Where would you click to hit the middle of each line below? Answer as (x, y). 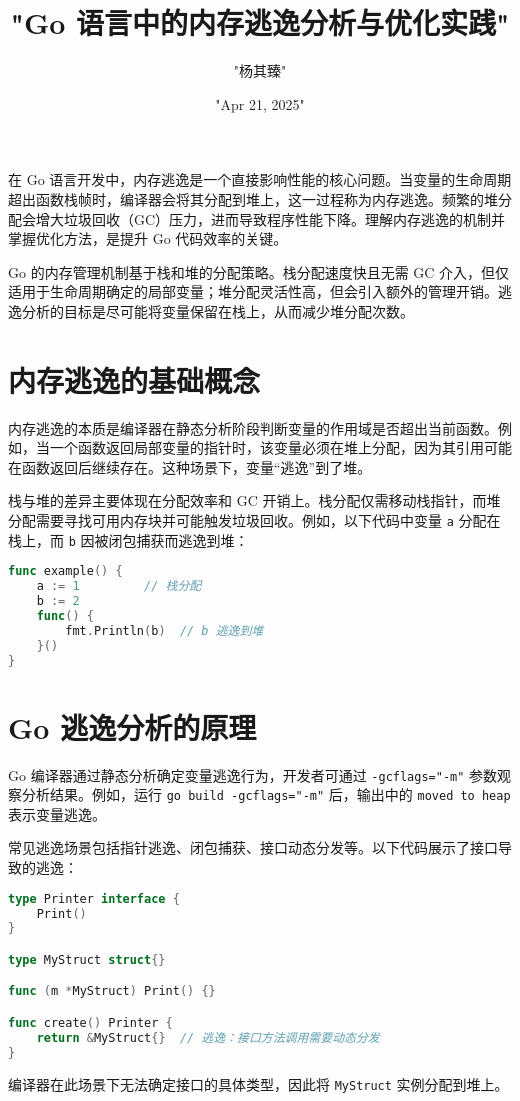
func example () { (65, 571)
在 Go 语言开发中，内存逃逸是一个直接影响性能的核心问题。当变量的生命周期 (260, 179)
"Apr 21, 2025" (260, 103)
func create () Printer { (90, 1022)
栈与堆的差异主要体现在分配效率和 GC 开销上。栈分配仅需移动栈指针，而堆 (254, 500)
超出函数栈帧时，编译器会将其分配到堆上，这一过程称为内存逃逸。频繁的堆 (253, 198)
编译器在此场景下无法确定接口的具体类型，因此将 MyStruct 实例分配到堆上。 (258, 1083)
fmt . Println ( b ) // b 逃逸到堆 (164, 630)
